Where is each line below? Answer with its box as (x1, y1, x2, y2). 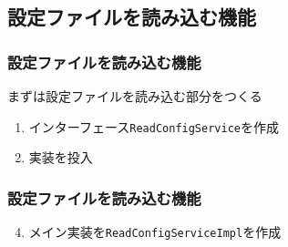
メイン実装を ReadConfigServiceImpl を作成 (28, 222, 282, 242)
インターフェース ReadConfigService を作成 (28, 117, 279, 136)
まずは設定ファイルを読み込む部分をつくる (7, 87, 262, 105)
